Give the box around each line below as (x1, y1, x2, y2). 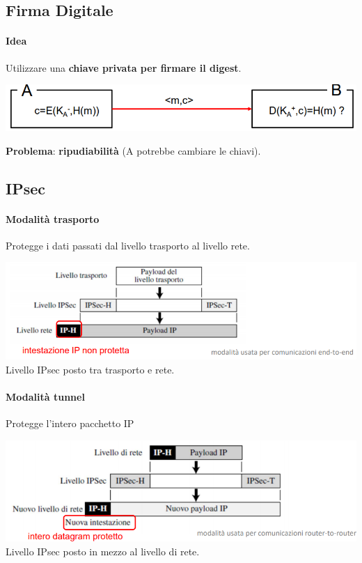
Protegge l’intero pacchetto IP (6, 416, 134, 431)
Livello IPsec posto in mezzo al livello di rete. (6, 543, 200, 558)
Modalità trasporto (6, 211, 100, 226)
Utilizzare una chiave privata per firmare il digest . (6, 60, 242, 75)
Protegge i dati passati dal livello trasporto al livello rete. (6, 238, 250, 252)
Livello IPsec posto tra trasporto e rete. (6, 362, 175, 377)
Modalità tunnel (6, 390, 85, 404)
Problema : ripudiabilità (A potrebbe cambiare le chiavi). (6, 143, 261, 157)
